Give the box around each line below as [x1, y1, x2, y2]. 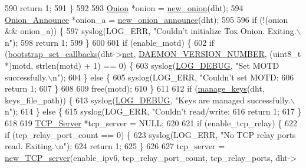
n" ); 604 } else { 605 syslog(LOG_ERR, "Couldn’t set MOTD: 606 [52, 70, 294, 83]
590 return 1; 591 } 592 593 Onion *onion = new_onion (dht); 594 [5, 2, 244, 14]
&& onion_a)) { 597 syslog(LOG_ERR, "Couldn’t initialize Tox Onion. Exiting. [5, 25, 297, 37]
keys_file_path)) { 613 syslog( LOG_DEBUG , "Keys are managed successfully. [5, 93, 291, 106]
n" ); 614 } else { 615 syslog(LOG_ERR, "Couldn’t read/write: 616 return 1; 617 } [5, 105, 302, 117]
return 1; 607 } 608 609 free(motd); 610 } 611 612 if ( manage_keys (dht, [5, 82, 265, 95]
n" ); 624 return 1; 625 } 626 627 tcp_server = [58, 140, 225, 152]
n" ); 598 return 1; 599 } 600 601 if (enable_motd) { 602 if [5, 36, 214, 48]
